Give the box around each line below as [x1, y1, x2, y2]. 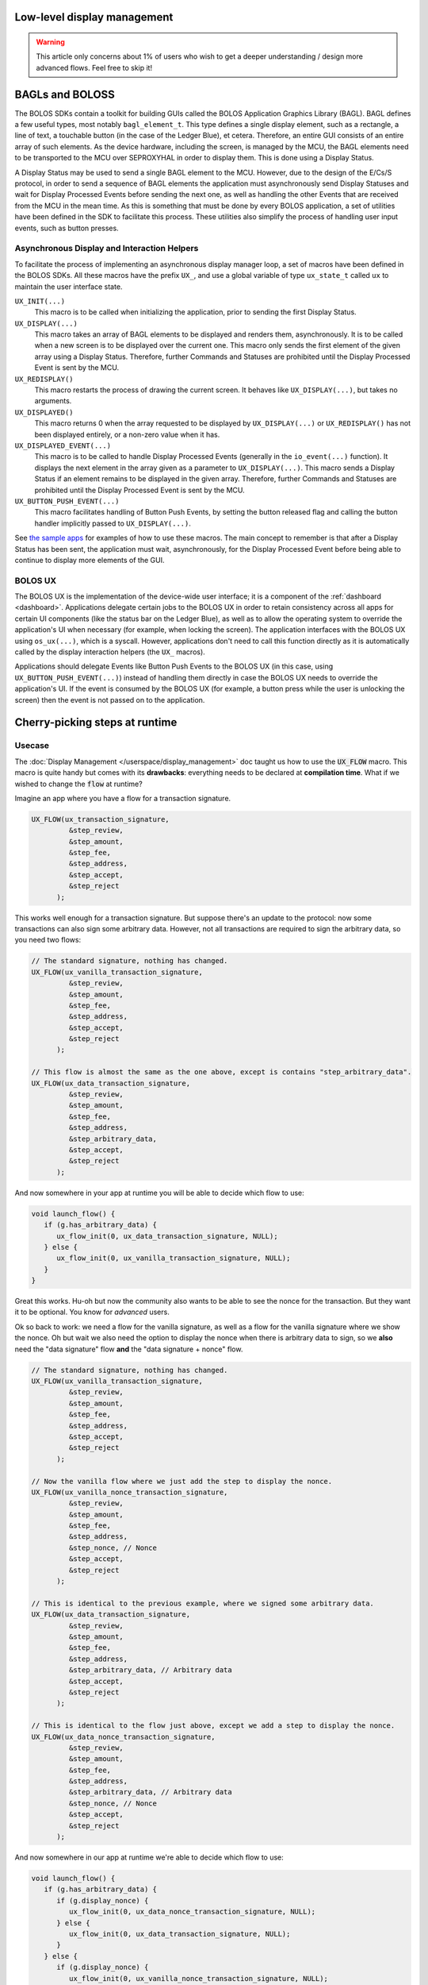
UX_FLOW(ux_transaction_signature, [31, 815, 170, 823]
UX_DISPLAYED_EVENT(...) [14, 441, 111, 450]
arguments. [34, 396, 72, 406]
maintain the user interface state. [14, 282, 123, 291]
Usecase [14, 740, 50, 751]
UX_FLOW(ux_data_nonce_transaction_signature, [31, 1732, 216, 1741]
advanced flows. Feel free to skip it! [36, 63, 153, 72]
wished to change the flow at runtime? [14, 779, 143, 788]
